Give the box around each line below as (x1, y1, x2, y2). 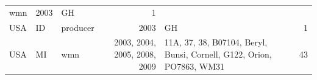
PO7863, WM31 (164, 59, 225, 72)
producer (61, 21, 94, 33)
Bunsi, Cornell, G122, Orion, (164, 48, 272, 61)
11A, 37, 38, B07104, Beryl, (164, 36, 268, 48)
